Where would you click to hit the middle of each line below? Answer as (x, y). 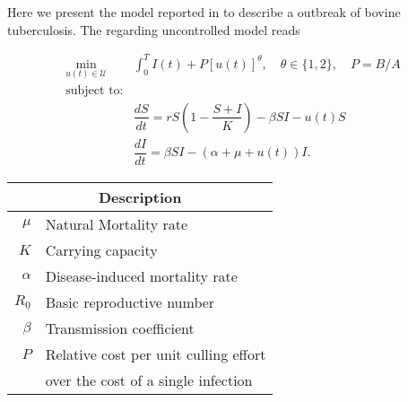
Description (140, 197)
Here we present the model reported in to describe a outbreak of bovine (204, 12)
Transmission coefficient (120, 328)
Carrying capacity (101, 250)
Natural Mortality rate (117, 224)
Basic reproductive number (130, 302)
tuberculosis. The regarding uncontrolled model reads (154, 29)
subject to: (95, 90)
